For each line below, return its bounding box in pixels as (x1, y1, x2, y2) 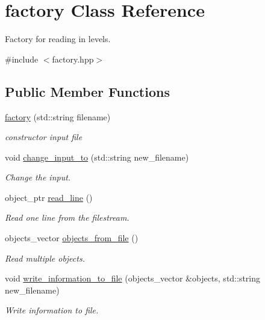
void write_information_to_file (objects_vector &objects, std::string (5, 272, 261, 285)
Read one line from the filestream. (5, 211, 129, 224)
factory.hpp (52, 52, 94, 65)
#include (5, 52, 39, 65)
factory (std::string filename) (5, 110, 111, 123)
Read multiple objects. (5, 251, 85, 264)
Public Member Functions (5, 82, 170, 100)
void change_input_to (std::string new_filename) (5, 150, 189, 163)
